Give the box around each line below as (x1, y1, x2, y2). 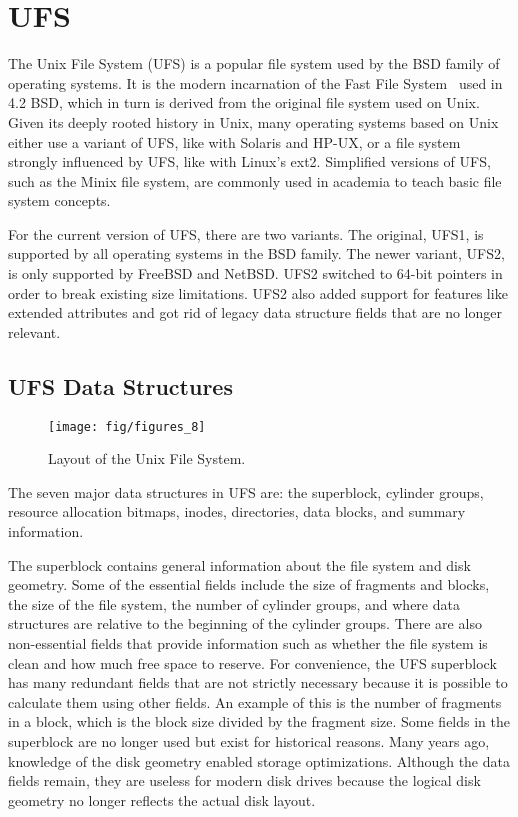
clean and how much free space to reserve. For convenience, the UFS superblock (8, 652, 497, 673)
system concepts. (8, 190, 111, 211)
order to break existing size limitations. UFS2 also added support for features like (8, 282, 508, 303)
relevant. (8, 321, 61, 342)
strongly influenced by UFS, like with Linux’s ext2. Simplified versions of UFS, (8, 151, 491, 172)
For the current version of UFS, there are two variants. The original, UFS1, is (8, 223, 484, 244)
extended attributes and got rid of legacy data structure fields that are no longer (8, 302, 502, 323)
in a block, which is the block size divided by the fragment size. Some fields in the (8, 711, 510, 732)
